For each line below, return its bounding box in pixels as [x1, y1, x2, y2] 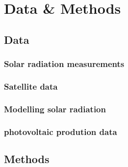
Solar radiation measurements [4, 58, 125, 70]
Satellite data [4, 80, 58, 92]
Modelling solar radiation [4, 102, 106, 115]
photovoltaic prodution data [4, 125, 117, 137]
